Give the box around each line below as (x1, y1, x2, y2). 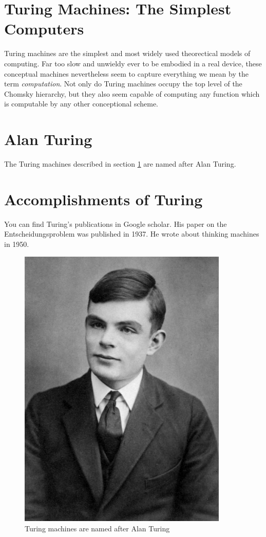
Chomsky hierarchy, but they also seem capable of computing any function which (4, 88, 260, 99)
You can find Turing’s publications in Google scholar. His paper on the (4, 218, 227, 229)
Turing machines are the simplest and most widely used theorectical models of (4, 48, 251, 59)
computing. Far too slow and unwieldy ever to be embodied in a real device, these (4, 58, 262, 68)
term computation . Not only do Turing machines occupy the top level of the (4, 78, 242, 89)
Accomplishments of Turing (4, 188, 203, 209)
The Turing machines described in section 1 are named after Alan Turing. (4, 158, 236, 169)
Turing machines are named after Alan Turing (25, 523, 170, 533)
